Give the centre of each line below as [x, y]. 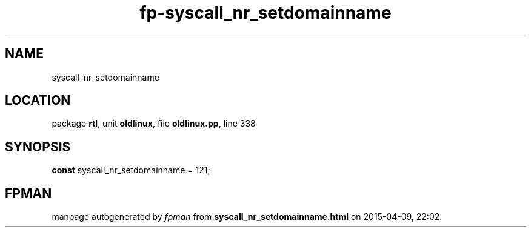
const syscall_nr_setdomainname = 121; [131, 170]
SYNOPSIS [38, 147]
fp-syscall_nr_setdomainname [265, 13]
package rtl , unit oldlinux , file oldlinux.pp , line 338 [154, 124]
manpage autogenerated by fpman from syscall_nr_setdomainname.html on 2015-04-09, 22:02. [247, 217]
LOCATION [38, 101]
